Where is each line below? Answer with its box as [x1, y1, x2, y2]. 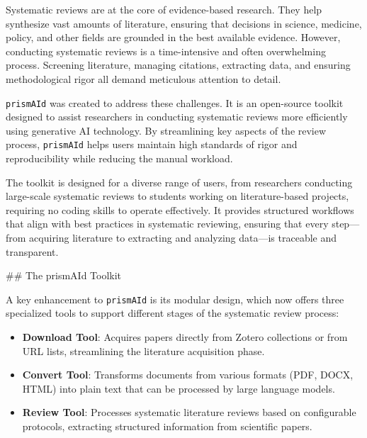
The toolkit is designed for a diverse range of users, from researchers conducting [6, 174, 353, 189]
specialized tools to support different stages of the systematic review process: [6, 305, 339, 320]
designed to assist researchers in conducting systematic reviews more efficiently [6, 109, 348, 124]
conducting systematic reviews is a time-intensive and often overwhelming [6, 43, 326, 58]
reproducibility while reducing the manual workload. [6, 151, 233, 166]
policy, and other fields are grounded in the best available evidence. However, [6, 30, 341, 45]
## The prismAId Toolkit [6, 268, 122, 283]
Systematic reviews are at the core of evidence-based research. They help [6, 2, 322, 16]
